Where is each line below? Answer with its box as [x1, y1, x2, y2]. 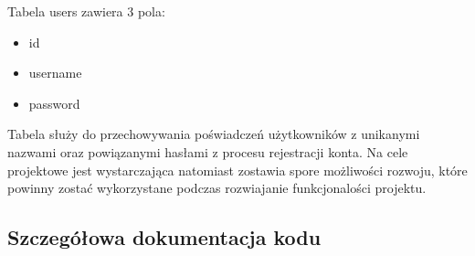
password [28, 93, 80, 112]
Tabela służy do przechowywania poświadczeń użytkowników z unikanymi [7, 124, 420, 144]
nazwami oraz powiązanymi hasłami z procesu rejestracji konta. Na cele [7, 142, 408, 161]
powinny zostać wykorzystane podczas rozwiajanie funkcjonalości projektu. [7, 178, 427, 197]
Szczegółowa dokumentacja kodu [7, 223, 322, 251]
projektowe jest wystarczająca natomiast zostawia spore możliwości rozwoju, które [7, 160, 468, 179]
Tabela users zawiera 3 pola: [7, 2, 165, 20]
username [28, 63, 82, 82]
